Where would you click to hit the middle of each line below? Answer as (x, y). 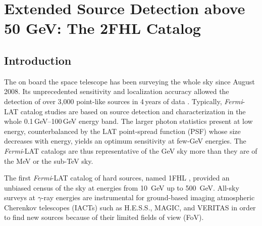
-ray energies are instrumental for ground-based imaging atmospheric (148, 197)
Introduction (38, 60)
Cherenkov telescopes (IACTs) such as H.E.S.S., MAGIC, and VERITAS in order (130, 207)
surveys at (20, 197)
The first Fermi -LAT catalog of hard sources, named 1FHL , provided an (117, 178)
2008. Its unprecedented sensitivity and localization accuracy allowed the (117, 91)
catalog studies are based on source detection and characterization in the (133, 111)
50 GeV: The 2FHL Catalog (102, 28)
